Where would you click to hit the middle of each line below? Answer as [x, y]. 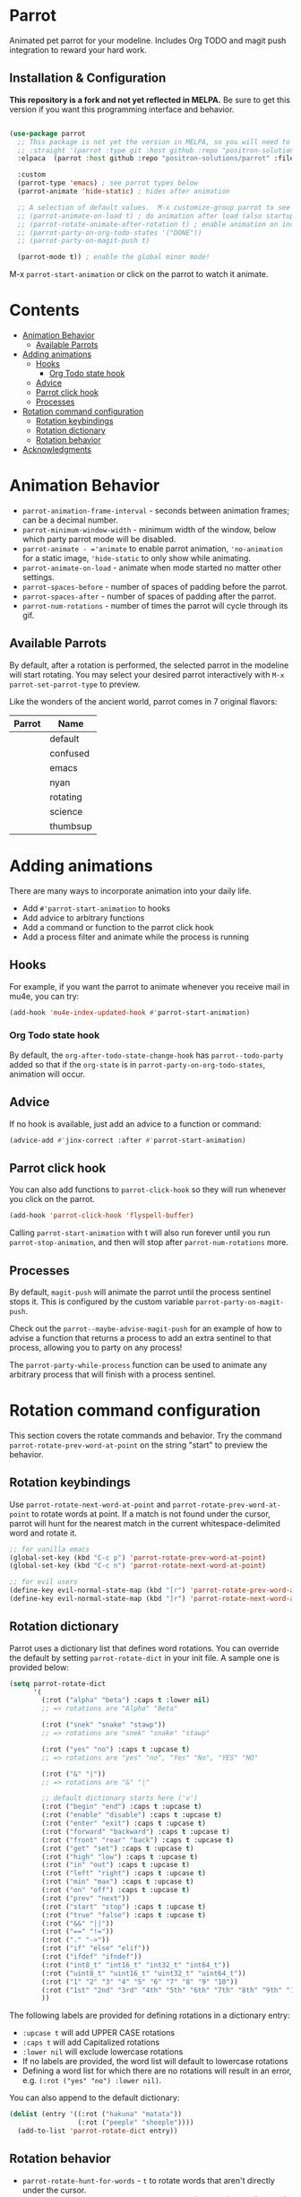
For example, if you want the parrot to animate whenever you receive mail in [149, 986]
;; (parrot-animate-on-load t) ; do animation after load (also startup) [158, 216]
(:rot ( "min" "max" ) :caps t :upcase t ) [118, 1882]
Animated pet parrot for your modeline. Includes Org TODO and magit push [148, 40]
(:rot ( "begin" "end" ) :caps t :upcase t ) [122, 1807]
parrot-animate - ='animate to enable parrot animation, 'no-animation [153, 549]
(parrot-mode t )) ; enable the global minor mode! [114, 257]
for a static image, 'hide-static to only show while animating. [136, 558]
